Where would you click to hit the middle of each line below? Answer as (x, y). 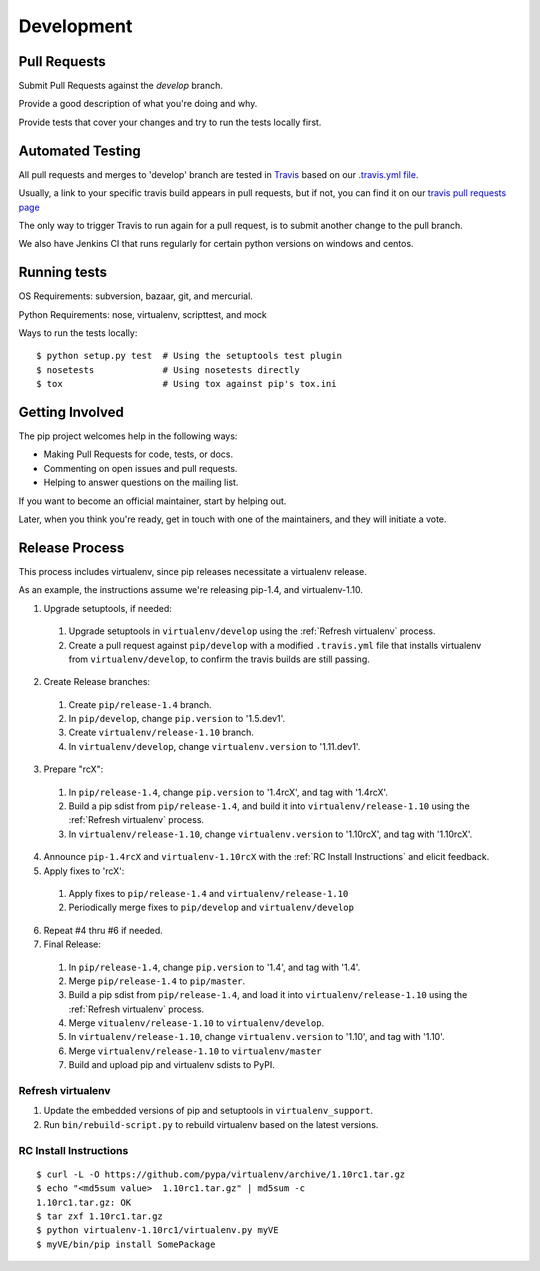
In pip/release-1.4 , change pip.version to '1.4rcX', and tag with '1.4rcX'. (228, 792)
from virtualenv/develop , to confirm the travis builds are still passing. (219, 659)
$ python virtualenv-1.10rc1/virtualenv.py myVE (157, 1230)
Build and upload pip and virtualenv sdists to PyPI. (171, 1065)
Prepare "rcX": (73, 769)
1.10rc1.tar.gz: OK (84, 1202)
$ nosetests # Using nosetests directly (168, 369)
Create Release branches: (96, 682)
